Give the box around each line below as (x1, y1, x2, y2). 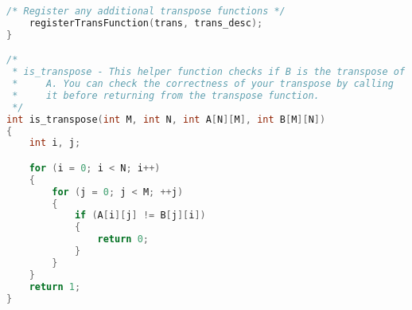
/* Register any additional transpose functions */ (6, 6, 286, 17)
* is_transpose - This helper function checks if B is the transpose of (12, 66, 406, 78)
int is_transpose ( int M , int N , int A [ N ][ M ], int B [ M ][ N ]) (6, 113, 326, 125)
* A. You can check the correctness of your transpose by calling (12, 78, 394, 90)
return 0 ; (97, 233, 150, 245)
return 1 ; (29, 281, 81, 292)
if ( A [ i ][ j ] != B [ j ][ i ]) (74, 210, 206, 222)
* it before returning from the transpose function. (12, 89, 320, 101)
